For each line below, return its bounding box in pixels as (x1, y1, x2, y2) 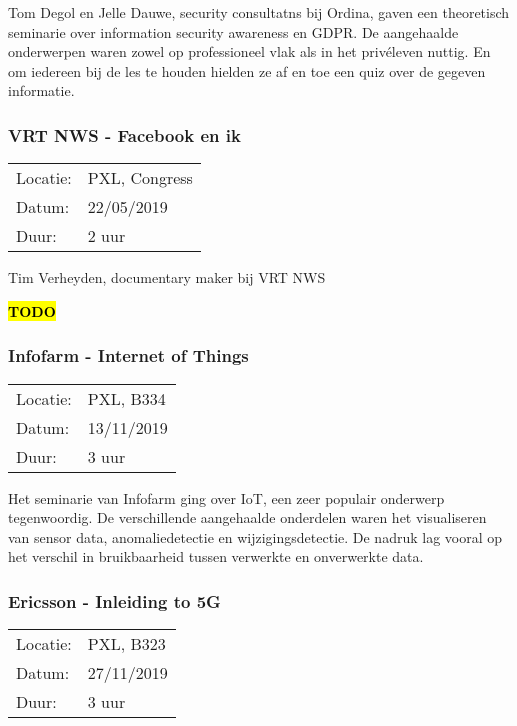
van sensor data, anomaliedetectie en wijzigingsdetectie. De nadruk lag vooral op (8, 526, 503, 547)
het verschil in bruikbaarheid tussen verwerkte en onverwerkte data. (8, 546, 424, 567)
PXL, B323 (87, 632, 166, 656)
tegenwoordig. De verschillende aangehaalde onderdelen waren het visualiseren (8, 507, 487, 528)
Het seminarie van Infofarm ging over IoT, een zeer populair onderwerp (8, 487, 445, 508)
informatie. (8, 80, 75, 101)
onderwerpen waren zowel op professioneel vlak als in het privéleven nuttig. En (8, 41, 491, 62)
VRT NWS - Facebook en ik (8, 122, 241, 147)
